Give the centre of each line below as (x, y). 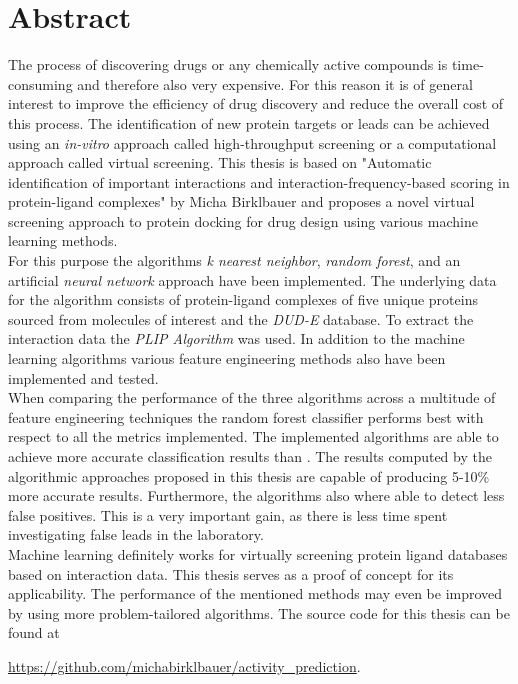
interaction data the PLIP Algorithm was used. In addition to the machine (236, 338)
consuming (40, 83)
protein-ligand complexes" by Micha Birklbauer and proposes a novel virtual (241, 201)
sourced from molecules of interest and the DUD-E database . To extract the (241, 318)
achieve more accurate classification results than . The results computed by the (250, 456)
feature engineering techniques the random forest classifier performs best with (246, 416)
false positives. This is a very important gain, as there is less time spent (228, 514)
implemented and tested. (83, 377)
